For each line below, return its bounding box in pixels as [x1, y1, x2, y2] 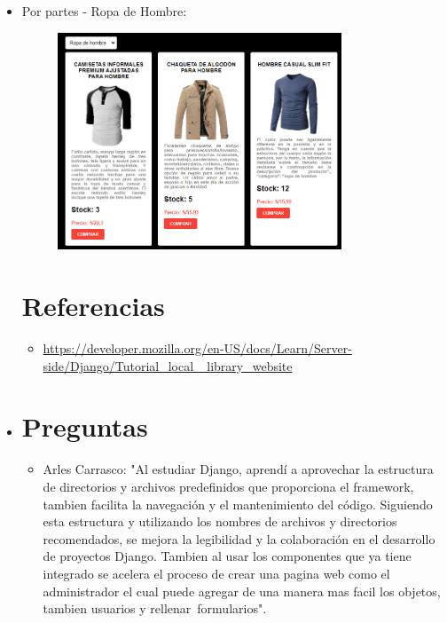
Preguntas [21, 408, 148, 445]
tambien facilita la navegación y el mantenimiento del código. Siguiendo [43, 494, 433, 513]
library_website [207, 356, 293, 375]
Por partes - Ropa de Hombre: [21, 2, 187, 20]
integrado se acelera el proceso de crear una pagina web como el [43, 564, 390, 582]
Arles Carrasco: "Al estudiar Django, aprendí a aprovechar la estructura [43, 460, 434, 478]
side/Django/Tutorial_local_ [43, 356, 203, 375]
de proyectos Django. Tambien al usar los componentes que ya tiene [43, 547, 412, 565]
